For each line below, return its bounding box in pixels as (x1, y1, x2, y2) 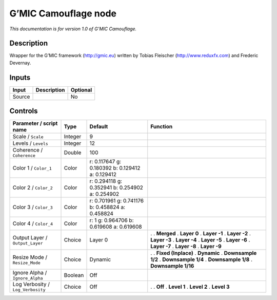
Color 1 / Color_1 (12, 164, 52, 172)
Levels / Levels (12, 140, 48, 147)
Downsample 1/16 (150, 262, 194, 270)
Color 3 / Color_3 (12, 203, 53, 211)
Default (89, 123, 108, 130)
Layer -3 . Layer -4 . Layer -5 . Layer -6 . (150, 236, 250, 243)
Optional (70, 86, 92, 93)
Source (12, 93, 30, 100)
